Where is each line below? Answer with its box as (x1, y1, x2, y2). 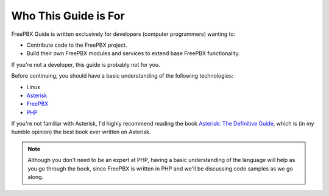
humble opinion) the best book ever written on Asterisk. (11, 128, 151, 136)
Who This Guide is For (11, 9, 125, 22)
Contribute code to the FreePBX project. (26, 41, 127, 49)
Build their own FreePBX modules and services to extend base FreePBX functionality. (26, 50, 240, 57)
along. (27, 174, 44, 181)
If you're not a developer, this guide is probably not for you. (11, 61, 161, 68)
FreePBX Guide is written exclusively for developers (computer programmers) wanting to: (11, 30, 236, 38)
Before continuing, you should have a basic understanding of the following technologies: (11, 72, 234, 79)
